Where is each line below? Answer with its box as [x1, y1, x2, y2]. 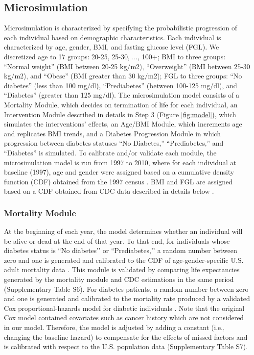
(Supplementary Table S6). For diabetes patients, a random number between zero [4, 283, 249, 294]
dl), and [213, 80, 237, 90]
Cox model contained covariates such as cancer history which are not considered [4, 312, 244, 323]
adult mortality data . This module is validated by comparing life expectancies [4, 264, 240, 275]
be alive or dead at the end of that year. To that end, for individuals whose [4, 235, 230, 246]
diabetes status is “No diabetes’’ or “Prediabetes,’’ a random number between [4, 245, 237, 255]
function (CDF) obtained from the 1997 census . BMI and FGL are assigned [4, 176, 232, 186]
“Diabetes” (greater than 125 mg [4, 90, 102, 100]
